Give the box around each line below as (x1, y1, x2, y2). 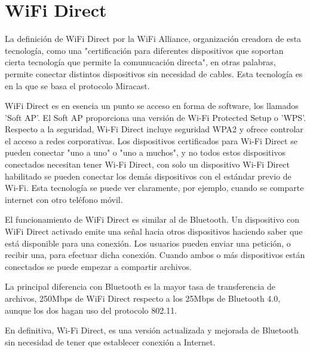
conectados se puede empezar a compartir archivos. (5, 260, 192, 272)
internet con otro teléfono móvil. (5, 193, 123, 205)
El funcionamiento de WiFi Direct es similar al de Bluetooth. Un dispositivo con (5, 213, 300, 226)
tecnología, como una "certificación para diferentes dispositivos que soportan (5, 44, 284, 56)
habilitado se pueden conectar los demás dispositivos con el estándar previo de (5, 169, 291, 182)
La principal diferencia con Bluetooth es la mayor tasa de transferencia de (5, 280, 276, 293)
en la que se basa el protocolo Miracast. (5, 79, 150, 92)
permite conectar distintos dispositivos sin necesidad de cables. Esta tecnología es (5, 67, 303, 80)
